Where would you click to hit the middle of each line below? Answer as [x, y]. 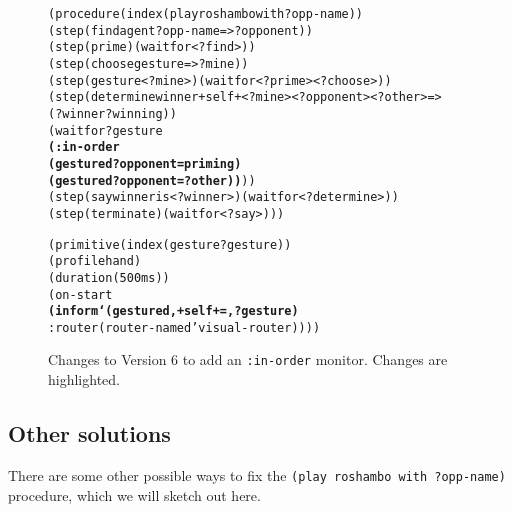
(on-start [80, 294]
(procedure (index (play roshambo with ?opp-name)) [206, 14]
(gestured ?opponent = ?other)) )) [152, 180]
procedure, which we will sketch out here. [134, 494]
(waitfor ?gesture [105, 130]
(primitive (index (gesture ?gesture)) [170, 244]
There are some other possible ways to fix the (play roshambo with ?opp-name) [257, 474]
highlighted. [84, 379]
